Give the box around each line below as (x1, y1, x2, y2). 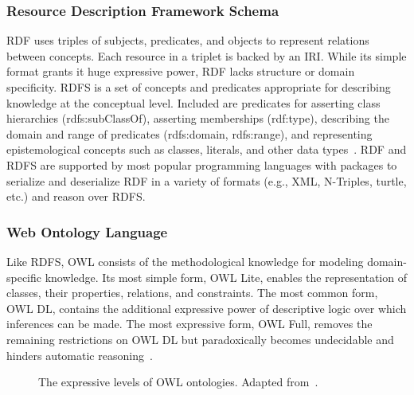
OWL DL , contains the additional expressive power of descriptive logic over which (6, 299, 407, 316)
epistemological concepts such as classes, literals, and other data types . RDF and (6, 141, 407, 158)
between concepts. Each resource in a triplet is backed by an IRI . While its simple (6, 47, 407, 64)
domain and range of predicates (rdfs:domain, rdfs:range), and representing (6, 125, 373, 142)
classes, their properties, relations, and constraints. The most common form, (6, 284, 378, 301)
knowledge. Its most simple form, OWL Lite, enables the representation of (45, 268, 407, 285)
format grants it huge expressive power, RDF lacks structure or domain (6, 63, 355, 80)
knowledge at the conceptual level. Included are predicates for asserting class (6, 94, 381, 111)
